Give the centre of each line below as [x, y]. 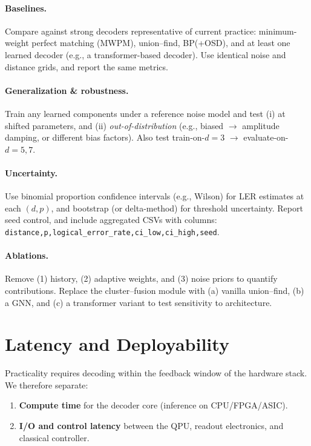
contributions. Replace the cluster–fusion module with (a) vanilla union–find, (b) [155, 290]
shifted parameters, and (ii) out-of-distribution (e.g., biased [114, 125]
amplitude [261, 125]
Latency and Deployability [117, 344]
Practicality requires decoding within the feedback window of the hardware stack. [156, 373]
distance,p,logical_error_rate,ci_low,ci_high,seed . [112, 231]
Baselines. [26, 8]
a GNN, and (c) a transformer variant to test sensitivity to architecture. [139, 302]
